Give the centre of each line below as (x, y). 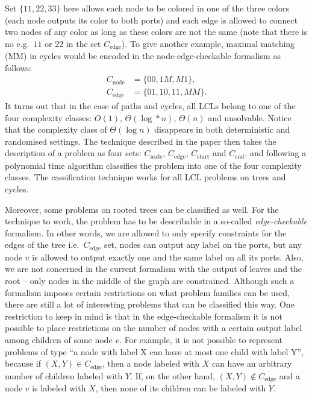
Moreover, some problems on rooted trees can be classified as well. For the (142, 209)
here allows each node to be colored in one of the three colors (176, 8)
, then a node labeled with (151, 363)
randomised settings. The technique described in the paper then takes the (141, 141)
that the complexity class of (56, 129)
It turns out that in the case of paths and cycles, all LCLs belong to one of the (150, 105)
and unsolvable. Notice (250, 117)
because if (23, 363)
